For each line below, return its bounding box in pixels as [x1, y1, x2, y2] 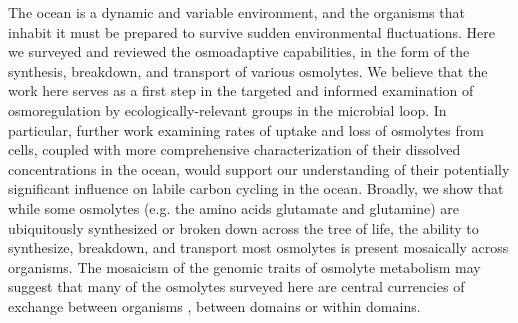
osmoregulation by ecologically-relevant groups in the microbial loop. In [8, 99, 447, 120]
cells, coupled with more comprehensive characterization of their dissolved [8, 139, 461, 160]
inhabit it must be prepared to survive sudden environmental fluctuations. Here [8, 21, 496, 42]
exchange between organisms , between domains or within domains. [8, 295, 421, 316]
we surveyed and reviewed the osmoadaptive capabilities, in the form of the [8, 41, 470, 62]
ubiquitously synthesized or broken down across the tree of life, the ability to [8, 217, 479, 238]
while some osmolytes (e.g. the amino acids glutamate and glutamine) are [8, 197, 460, 218]
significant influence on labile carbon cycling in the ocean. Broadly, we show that [8, 178, 504, 199]
